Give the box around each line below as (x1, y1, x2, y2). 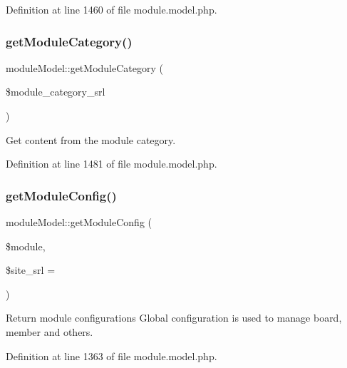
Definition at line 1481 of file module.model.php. (6, 156, 217, 171)
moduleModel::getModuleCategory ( (6, 60, 163, 75)
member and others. (6, 324, 93, 339)
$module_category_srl (6, 84, 105, 99)
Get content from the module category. (6, 132, 176, 147)
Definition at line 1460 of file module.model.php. (6, 2, 217, 16)
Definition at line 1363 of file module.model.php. (6, 348, 217, 363)
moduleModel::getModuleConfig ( (6, 215, 152, 229)
